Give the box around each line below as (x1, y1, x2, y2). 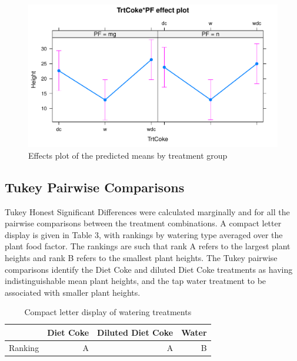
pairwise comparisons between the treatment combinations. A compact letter (5, 217, 282, 229)
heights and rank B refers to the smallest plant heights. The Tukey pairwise (5, 251, 278, 263)
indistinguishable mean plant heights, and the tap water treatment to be (5, 275, 266, 287)
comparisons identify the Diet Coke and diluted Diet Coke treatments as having (5, 263, 293, 275)
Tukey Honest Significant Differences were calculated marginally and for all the (5, 205, 290, 218)
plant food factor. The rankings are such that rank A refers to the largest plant (5, 240, 291, 252)
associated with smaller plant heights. (5, 286, 141, 298)
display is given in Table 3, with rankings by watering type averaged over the (5, 228, 283, 240)
